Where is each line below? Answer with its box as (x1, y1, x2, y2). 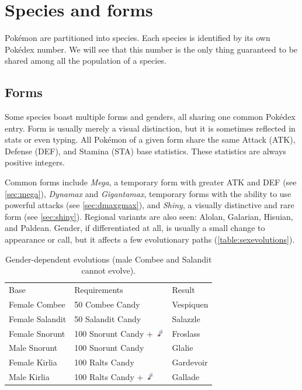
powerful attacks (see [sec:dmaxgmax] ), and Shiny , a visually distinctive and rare (5, 199, 294, 211)
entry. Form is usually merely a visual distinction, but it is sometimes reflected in (5, 122, 296, 134)
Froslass (172, 327, 200, 339)
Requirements (74, 284, 123, 296)
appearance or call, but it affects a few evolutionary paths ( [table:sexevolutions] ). (5, 233, 295, 246)
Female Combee (9, 298, 65, 310)
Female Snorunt (9, 327, 65, 339)
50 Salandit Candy (74, 312, 141, 325)
